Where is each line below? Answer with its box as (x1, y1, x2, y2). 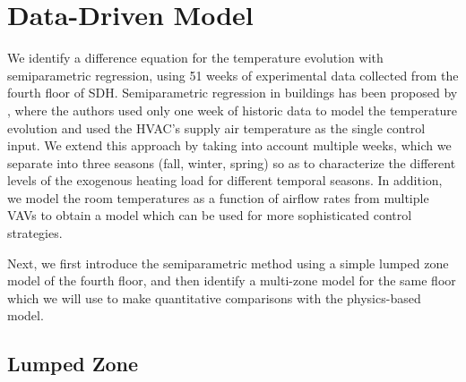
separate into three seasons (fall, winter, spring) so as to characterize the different (7, 153, 456, 172)
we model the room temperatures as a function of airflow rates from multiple (7, 188, 429, 207)
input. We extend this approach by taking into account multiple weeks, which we (7, 136, 452, 155)
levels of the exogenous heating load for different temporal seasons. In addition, (7, 171, 443, 190)
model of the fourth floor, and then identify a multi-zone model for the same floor (7, 271, 456, 290)
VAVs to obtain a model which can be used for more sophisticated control (7, 206, 412, 225)
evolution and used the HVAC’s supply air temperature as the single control (7, 118, 426, 137)
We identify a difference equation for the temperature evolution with (7, 48, 384, 67)
